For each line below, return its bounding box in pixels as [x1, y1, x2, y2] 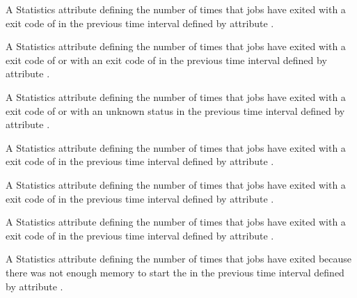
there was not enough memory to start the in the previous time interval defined [6, 265, 344, 279]
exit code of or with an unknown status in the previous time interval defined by [6, 103, 345, 118]
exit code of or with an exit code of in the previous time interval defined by [6, 52, 327, 67]
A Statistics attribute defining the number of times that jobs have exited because [6, 251, 352, 266]
